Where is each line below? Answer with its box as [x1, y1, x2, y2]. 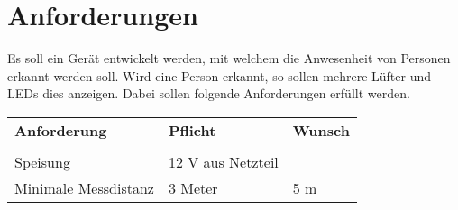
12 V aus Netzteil [168, 151, 279, 172]
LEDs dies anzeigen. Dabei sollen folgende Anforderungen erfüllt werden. [7, 84, 410, 103]
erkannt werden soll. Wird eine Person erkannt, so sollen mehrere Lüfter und [7, 66, 432, 85]
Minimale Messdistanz [14, 177, 154, 198]
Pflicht [168, 119, 216, 141]
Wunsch [292, 119, 350, 141]
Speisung [14, 151, 70, 172]
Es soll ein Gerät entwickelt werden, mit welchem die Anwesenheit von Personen [7, 49, 451, 68]
